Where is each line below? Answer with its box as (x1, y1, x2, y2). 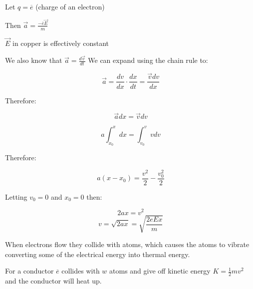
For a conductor (5, 266, 54, 276)
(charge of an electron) (35, 1, 105, 11)
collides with (61, 266, 100, 276)
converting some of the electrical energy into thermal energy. (5, 249, 190, 259)
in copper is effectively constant (12, 37, 109, 48)
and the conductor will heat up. (5, 276, 102, 286)
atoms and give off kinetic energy (109, 266, 211, 276)
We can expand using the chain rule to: (88, 55, 208, 65)
